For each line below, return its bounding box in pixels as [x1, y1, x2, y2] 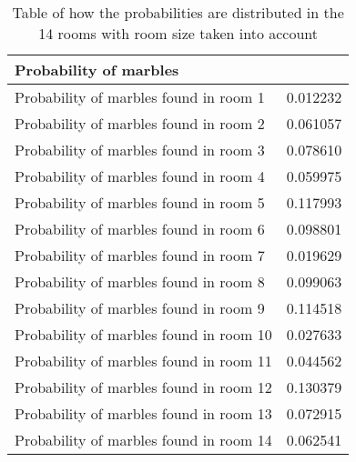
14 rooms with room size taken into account [38, 23, 319, 44]
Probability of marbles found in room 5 [15, 192, 265, 213]
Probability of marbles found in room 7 [15, 245, 265, 266]
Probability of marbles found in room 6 [15, 218, 265, 239]
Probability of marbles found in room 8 [15, 271, 265, 292]
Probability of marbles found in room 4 [15, 166, 265, 186]
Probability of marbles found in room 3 [15, 139, 265, 160]
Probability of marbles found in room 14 [15, 429, 272, 450]
